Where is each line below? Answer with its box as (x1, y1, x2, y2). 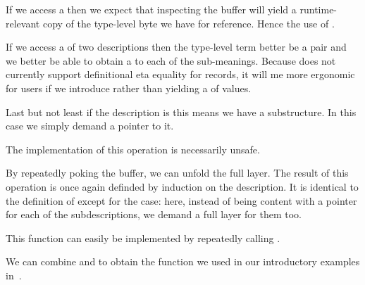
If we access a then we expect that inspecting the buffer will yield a (6, 2, 297, 16)
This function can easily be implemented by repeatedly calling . (6, 230, 280, 245)
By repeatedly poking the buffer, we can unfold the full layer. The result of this (6, 165, 349, 180)
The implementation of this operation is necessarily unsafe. (6, 141, 260, 156)
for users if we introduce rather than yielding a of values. (6, 80, 252, 95)
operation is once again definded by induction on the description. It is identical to (6, 179, 359, 194)
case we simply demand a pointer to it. (6, 118, 174, 133)
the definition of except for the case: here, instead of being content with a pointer (6, 193, 357, 208)
